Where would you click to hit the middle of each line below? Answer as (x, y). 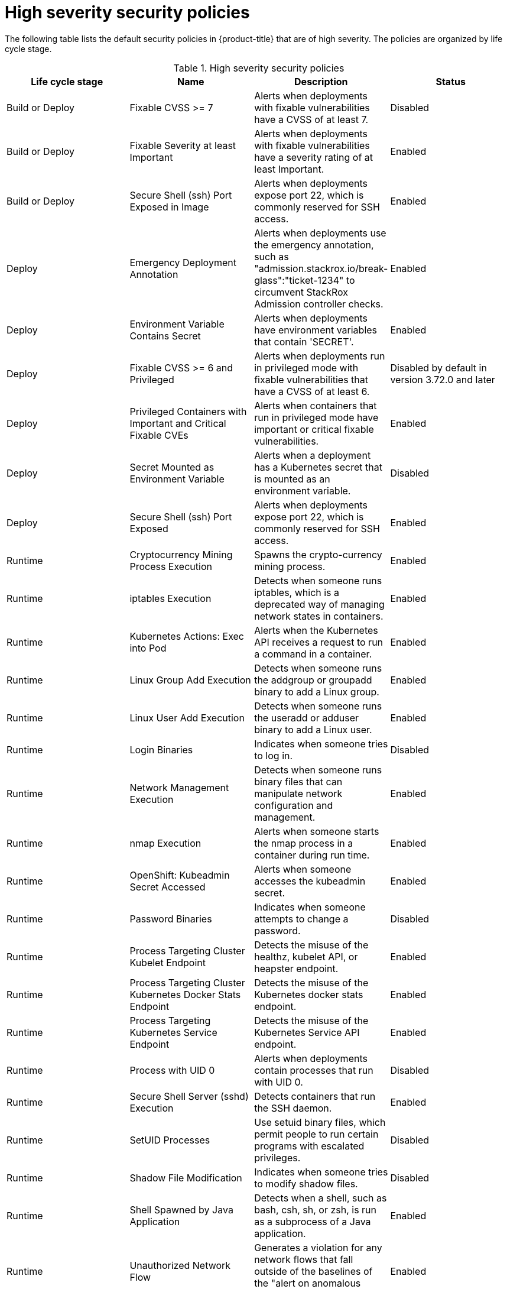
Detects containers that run (315, 1096)
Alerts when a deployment (313, 455)
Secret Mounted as (172, 467)
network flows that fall (304, 1259)
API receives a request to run (319, 642)
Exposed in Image (169, 207)
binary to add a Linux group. (317, 692)
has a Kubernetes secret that (318, 467)
